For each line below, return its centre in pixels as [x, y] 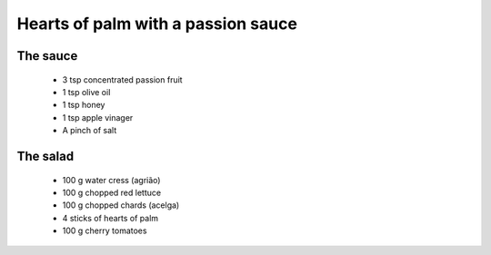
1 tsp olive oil [86, 92]
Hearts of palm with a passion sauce [157, 24]
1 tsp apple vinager [98, 117]
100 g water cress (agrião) [111, 180]
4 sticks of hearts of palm [110, 218]
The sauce [47, 56]
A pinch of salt [90, 131]
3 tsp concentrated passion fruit [122, 79]
